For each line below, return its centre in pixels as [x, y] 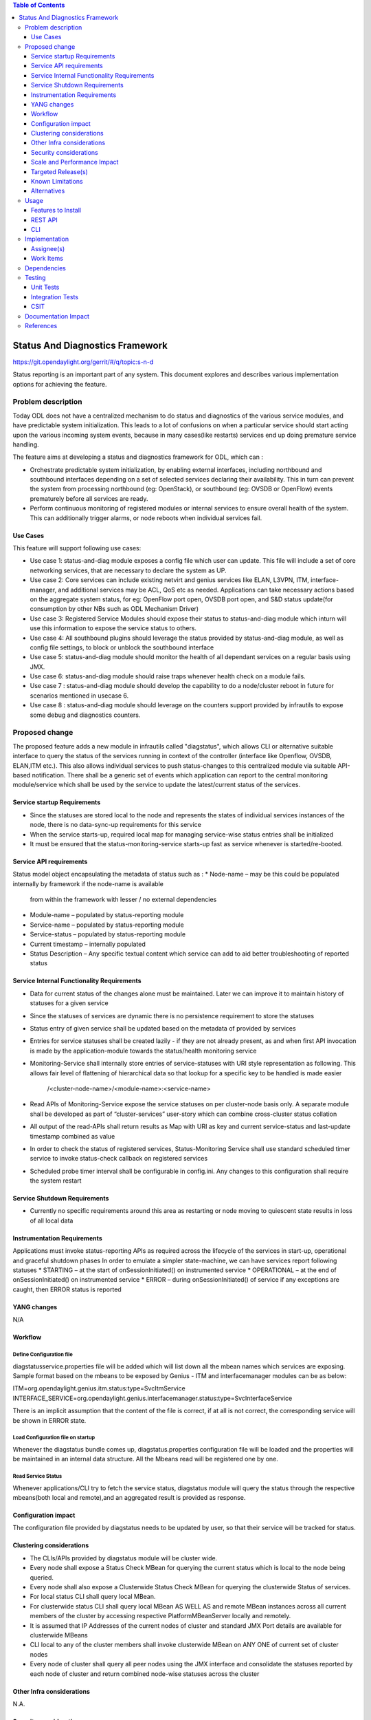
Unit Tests [45, 287]
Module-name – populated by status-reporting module [107, 915]
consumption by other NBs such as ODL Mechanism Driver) [114, 609]
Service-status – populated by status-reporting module [108, 934]
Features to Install [56, 211]
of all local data [52, 1221]
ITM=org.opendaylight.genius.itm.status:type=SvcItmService [99, 1388]
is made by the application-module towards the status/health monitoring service [143, 1051]
